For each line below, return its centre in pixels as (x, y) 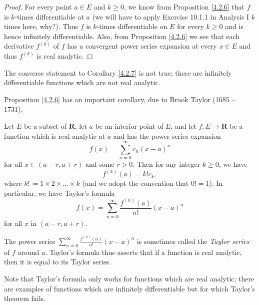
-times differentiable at (49, 16)
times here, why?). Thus (41, 26)
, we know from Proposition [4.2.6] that (184, 7)
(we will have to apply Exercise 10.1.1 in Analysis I (171, 16)
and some (100, 164)
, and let (183, 125)
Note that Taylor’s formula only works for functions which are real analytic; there (129, 278)
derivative (19, 46)
